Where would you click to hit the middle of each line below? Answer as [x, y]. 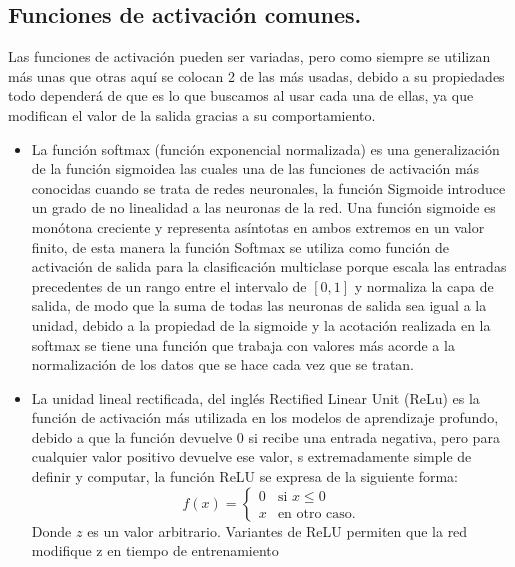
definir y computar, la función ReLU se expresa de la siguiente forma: [245, 476]
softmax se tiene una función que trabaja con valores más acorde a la [243, 344]
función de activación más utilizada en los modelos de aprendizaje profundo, [265, 417]
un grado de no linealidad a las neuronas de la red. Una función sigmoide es [263, 207]
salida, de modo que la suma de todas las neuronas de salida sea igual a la [259, 305]
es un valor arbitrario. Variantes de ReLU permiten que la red [277, 530]
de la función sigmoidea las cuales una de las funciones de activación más [255, 168]
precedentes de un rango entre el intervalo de [169, 285]
